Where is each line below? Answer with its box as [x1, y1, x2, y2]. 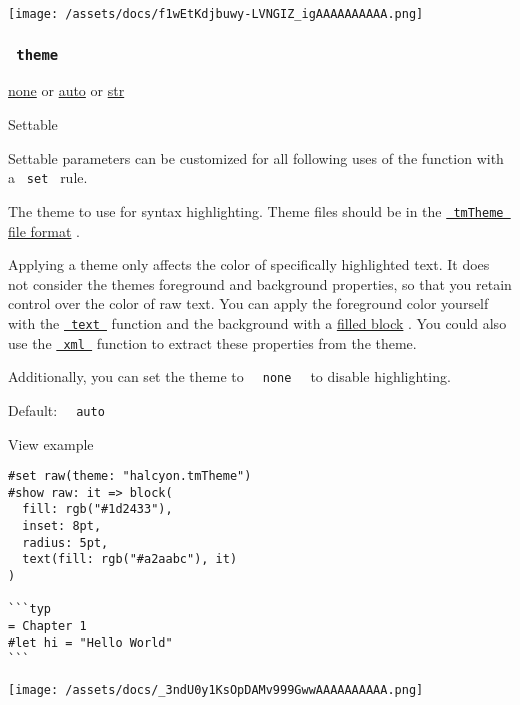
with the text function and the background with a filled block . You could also [8, 312, 507, 333]
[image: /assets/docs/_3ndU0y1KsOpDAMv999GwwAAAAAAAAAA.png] [8, 683, 424, 697]
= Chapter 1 [8, 619, 87, 634]
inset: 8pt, [22, 519, 102, 534]
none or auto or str [8, 80, 125, 101]
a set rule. [8, 167, 88, 188]
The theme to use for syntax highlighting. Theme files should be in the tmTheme [8, 200, 504, 221]
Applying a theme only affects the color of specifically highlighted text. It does [8, 254, 490, 275]
